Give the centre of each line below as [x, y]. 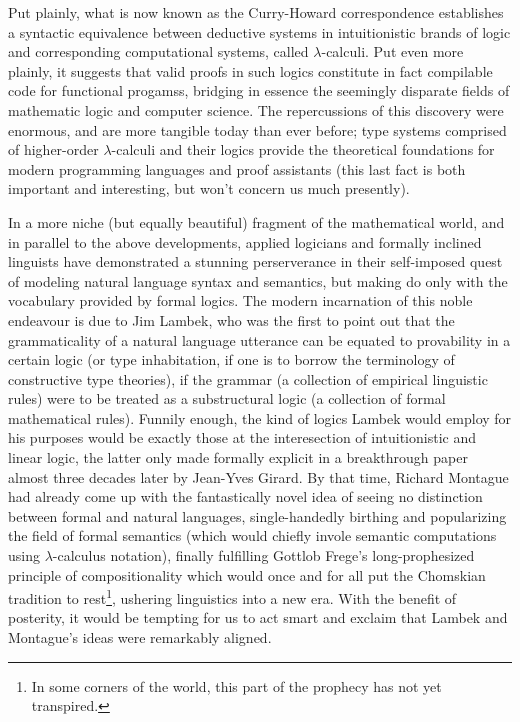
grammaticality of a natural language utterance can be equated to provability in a [259, 339]
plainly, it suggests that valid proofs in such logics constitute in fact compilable [250, 70]
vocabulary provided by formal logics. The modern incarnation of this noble [240, 300]
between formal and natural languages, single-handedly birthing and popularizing [257, 515]
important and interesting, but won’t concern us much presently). [209, 188]
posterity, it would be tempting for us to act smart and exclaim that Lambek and [258, 617]
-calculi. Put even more [392, 51]
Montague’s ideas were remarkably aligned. [140, 637]
